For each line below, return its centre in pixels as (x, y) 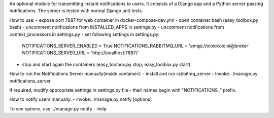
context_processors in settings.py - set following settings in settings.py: (84, 34)
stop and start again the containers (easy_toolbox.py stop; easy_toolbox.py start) (106, 64)
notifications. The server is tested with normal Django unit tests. (76, 11)
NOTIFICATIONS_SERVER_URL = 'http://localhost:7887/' (80, 53)
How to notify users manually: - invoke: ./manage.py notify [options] (81, 99)
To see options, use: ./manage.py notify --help (58, 108)
